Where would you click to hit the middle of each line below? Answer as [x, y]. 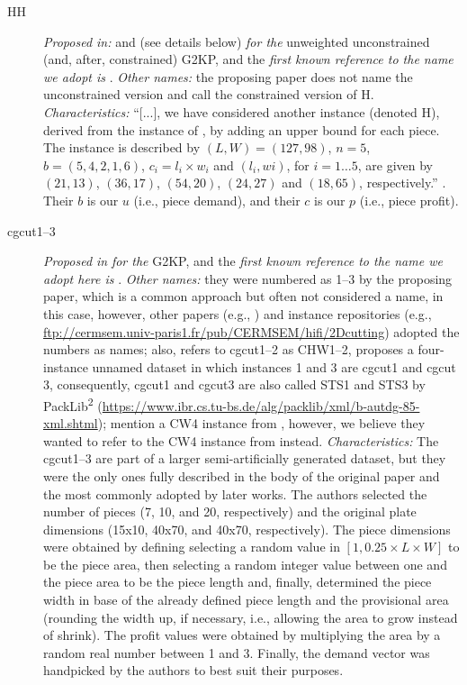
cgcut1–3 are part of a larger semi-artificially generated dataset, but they [245, 458]
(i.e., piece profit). [409, 200]
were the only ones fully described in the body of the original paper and [242, 475]
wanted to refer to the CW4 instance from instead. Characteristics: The [241, 440]
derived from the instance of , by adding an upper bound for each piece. [242, 129]
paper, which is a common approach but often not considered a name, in [243, 296]
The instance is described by [122, 147]
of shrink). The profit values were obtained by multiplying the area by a [242, 635]
